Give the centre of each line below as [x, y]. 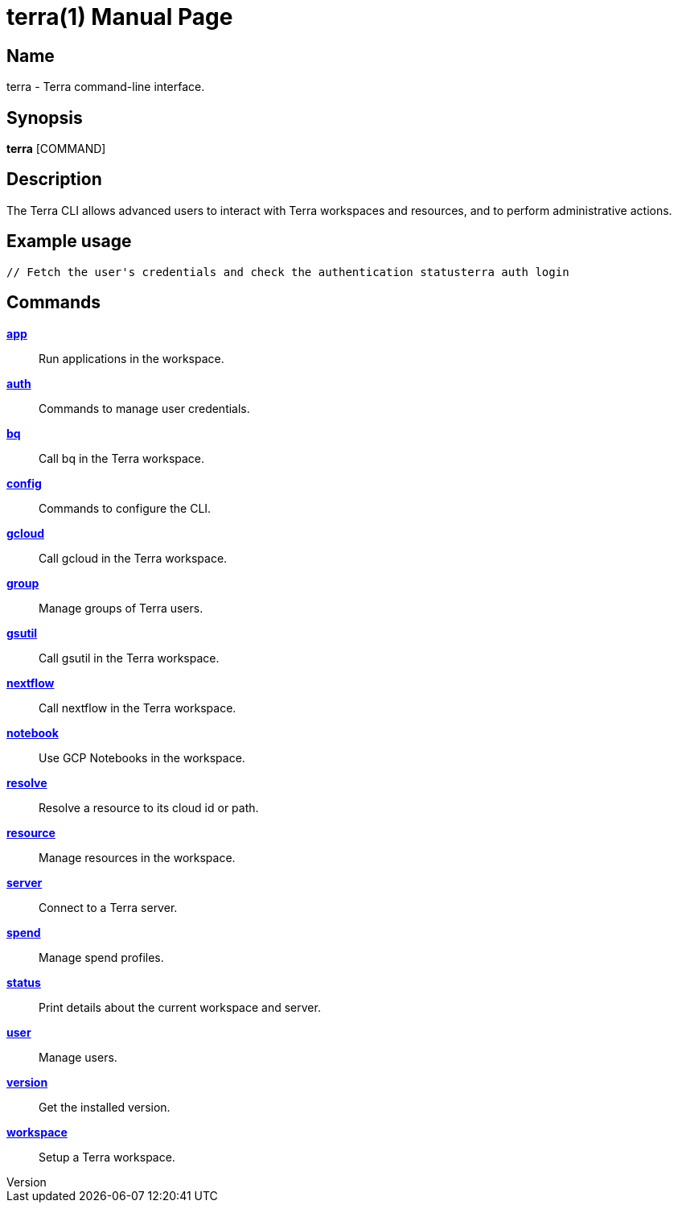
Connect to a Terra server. [108, 907]
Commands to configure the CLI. [125, 508]
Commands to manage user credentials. [144, 408]
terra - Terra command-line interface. [106, 87]
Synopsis [45, 118]
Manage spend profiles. [101, 957]
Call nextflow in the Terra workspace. [138, 708]
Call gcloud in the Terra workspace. [133, 558]
